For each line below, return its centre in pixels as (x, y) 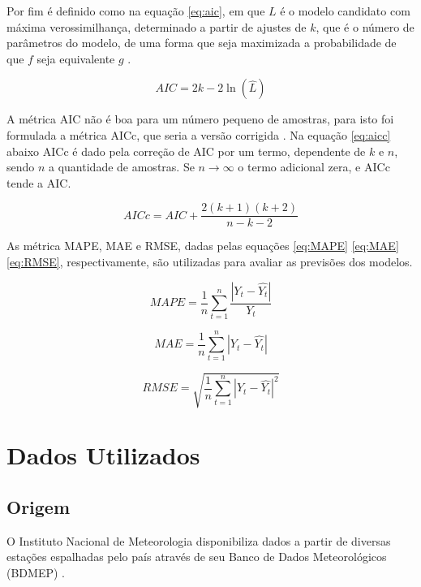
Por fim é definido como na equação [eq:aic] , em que (136, 11)
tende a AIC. (39, 182)
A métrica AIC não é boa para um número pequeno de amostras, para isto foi (200, 119)
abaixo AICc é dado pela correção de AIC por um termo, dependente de (186, 151)
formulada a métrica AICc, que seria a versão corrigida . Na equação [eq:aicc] (199, 134)
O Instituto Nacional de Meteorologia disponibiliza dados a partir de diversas (199, 540)
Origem (39, 506)
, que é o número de (365, 26)
